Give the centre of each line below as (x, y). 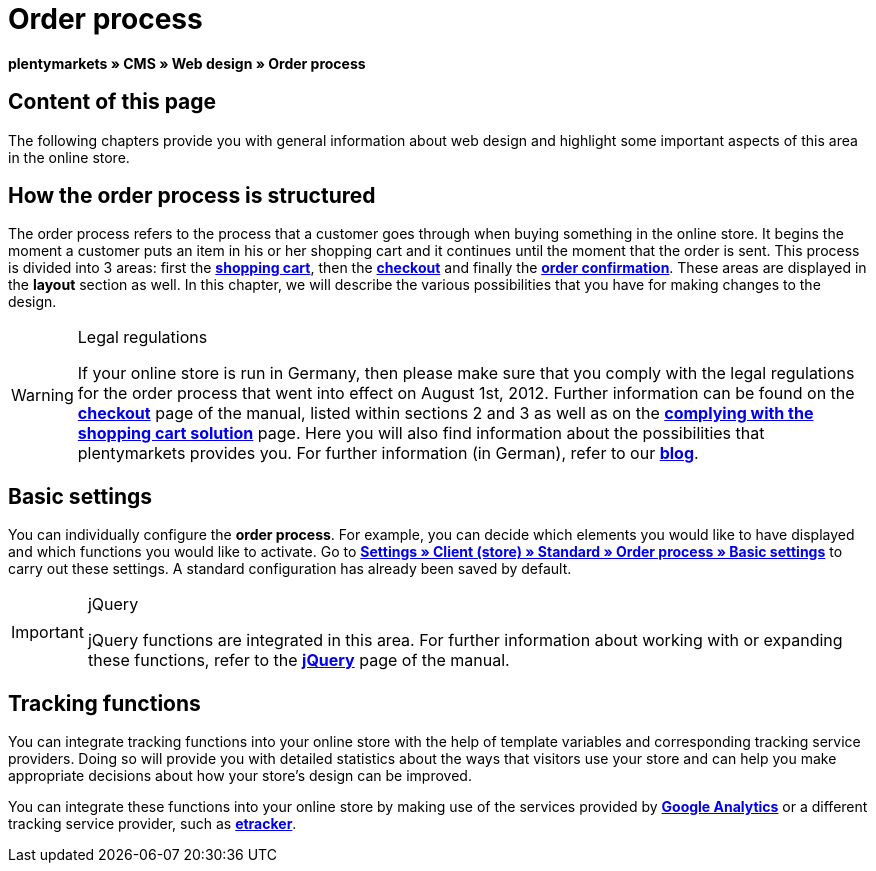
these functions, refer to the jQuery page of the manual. (298, 660)
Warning (42, 395)
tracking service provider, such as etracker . (152, 824)
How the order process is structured (192, 196)
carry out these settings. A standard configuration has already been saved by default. (290, 569)
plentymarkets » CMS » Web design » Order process (187, 63)
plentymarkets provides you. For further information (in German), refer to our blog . (388, 453)
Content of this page (112, 102)
